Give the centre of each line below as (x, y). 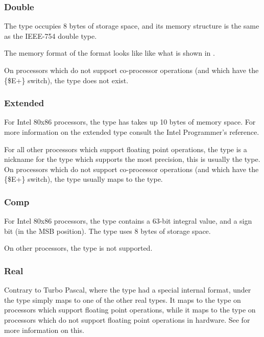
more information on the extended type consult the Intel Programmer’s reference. (132, 132)
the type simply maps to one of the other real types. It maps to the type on (123, 299)
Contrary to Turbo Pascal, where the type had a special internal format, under (128, 290)
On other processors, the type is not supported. (78, 248)
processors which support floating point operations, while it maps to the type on (130, 310)
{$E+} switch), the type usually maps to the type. (83, 179)
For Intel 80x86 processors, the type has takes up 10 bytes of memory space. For (130, 122)
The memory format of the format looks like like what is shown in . (110, 53)
